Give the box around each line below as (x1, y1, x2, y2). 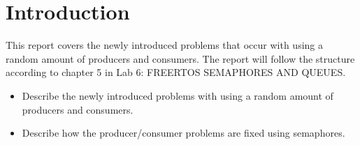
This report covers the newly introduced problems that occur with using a (6, 38, 323, 52)
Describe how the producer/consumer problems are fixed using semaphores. (22, 125, 345, 140)
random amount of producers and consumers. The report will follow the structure (6, 51, 355, 66)
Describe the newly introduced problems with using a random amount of (22, 88, 333, 102)
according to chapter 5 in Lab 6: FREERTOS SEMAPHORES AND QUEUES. (6, 65, 346, 79)
